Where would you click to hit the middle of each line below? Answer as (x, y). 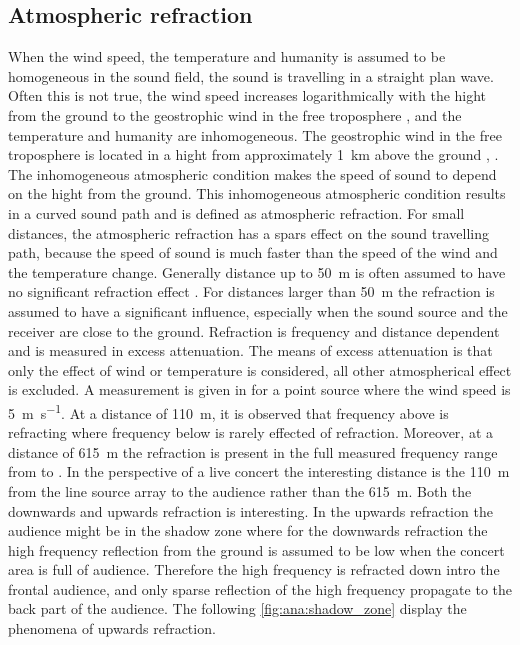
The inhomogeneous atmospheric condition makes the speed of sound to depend (252, 173)
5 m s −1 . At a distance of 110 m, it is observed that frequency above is (228, 411)
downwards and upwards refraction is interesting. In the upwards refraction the (250, 510)
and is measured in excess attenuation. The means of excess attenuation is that (250, 350)
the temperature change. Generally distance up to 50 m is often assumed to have (257, 271)
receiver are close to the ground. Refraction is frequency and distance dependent (254, 330)
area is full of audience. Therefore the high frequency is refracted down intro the (254, 569)
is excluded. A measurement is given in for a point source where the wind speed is (259, 389)
